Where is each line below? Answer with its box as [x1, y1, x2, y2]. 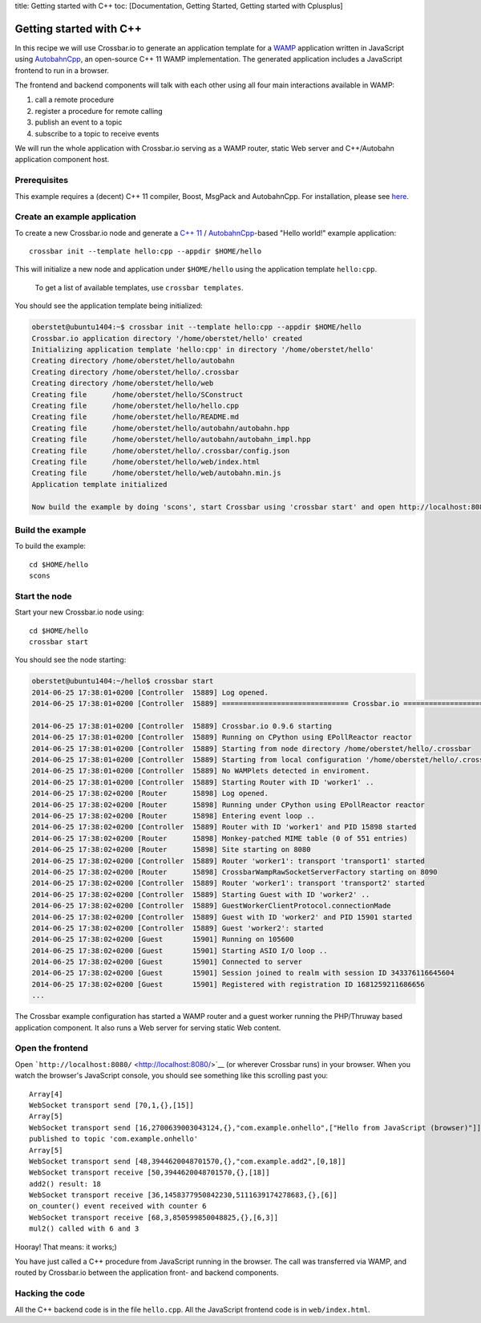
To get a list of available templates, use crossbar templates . [34, 282, 244, 292]
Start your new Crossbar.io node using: [14, 607, 144, 617]
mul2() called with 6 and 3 [29, 1224, 139, 1233]
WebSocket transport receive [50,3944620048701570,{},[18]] [29, 1168, 270, 1177]
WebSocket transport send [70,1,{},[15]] [29, 1100, 194, 1110]
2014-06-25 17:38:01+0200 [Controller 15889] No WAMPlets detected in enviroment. [31, 766, 370, 776]
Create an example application [14, 211, 136, 222]
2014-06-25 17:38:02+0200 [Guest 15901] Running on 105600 [31, 935, 294, 944]
